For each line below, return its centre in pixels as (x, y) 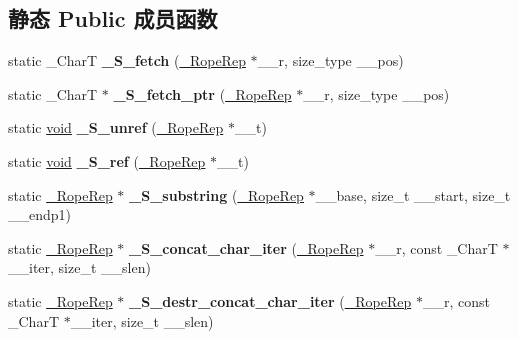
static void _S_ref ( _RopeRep (107, 160)
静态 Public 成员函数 (113, 18)
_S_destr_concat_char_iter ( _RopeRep (270, 300)
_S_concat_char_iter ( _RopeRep (246, 247)
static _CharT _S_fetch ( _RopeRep (127, 60)
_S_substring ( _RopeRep (216, 194)
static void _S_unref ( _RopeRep (116, 127)
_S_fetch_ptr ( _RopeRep (202, 93)
